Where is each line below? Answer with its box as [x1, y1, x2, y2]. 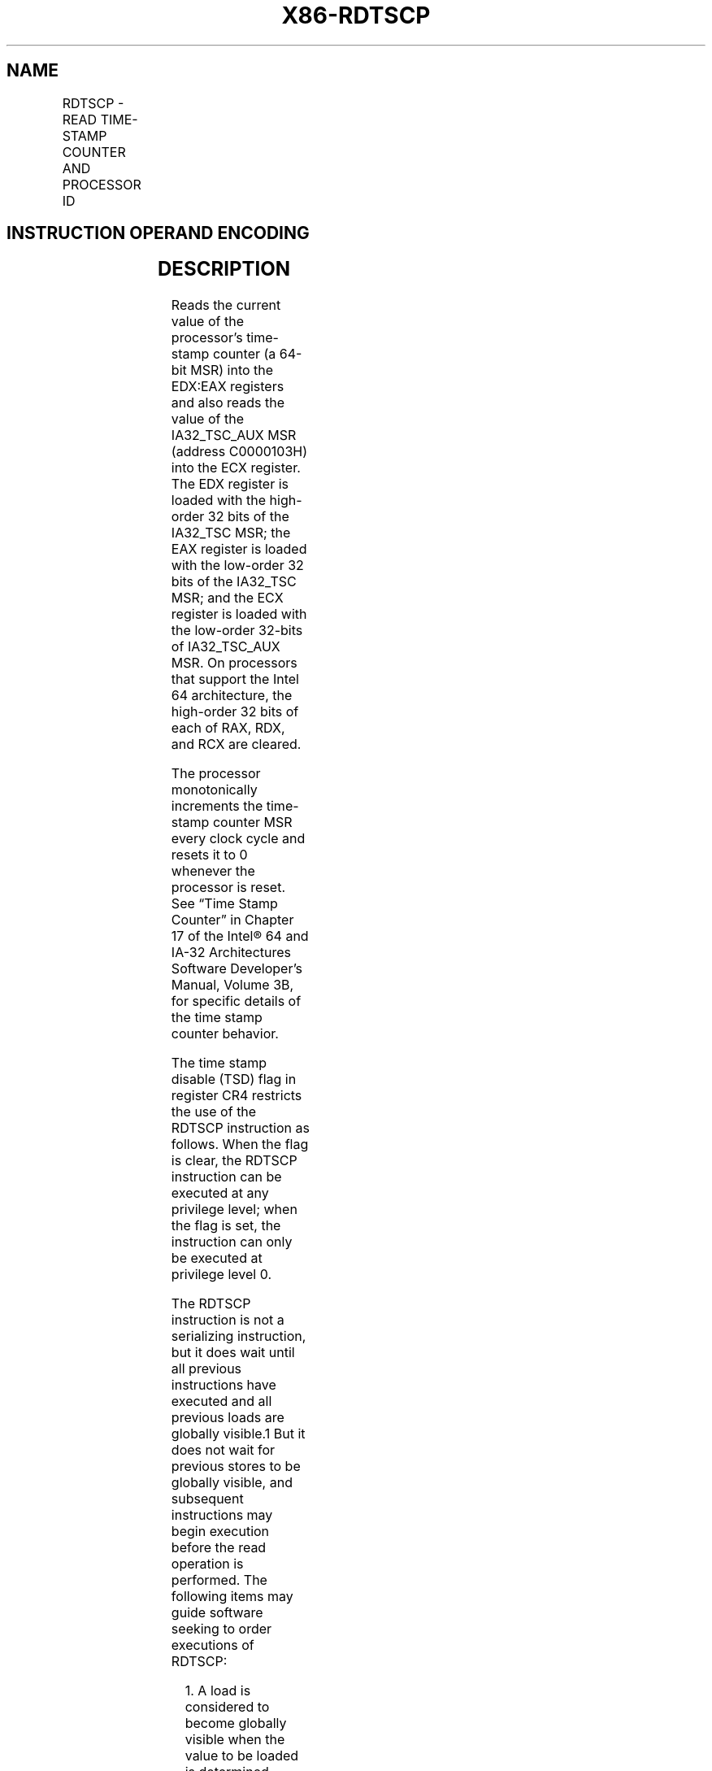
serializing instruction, [171, 1328, 306, 1345]
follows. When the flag [171, 1136, 309, 1153]
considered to [185, 1699, 270, 1716]
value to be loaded [185, 1747, 299, 1764]
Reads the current [171, 297, 281, 314]
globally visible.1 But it [171, 1425, 306, 1442]
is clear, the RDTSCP [171, 1152, 297, 1169]
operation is [171, 1556, 244, 1573]
